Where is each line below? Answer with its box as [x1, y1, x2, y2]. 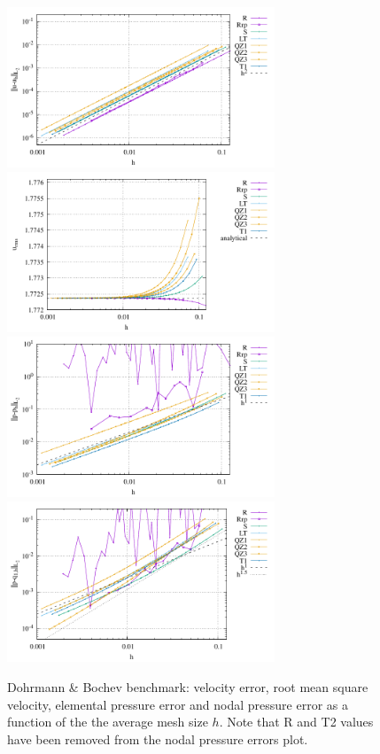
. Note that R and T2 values [219, 712, 374, 731]
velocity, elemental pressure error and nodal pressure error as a [7, 695, 348, 713]
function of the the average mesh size [7, 712, 208, 731]
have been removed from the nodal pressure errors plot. [7, 729, 308, 748]
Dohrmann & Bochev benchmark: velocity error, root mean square [7, 678, 368, 696]
